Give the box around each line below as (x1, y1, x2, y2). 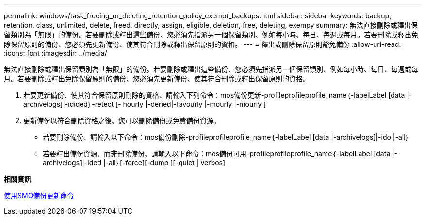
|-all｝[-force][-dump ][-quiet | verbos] (103, 159, 226, 167)
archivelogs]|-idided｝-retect (23, 100, 114, 108)
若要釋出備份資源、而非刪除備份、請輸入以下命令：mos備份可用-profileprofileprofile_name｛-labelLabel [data (43, 149, 391, 158)
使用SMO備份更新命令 (4, 191, 74, 200)
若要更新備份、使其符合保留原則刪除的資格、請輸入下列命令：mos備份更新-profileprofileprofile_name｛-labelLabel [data (23, 91, 405, 99)
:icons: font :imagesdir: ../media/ (4, 49, 107, 57)
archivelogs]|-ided (43, 159, 101, 167)
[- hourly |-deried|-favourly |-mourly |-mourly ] (115, 100, 266, 108)
